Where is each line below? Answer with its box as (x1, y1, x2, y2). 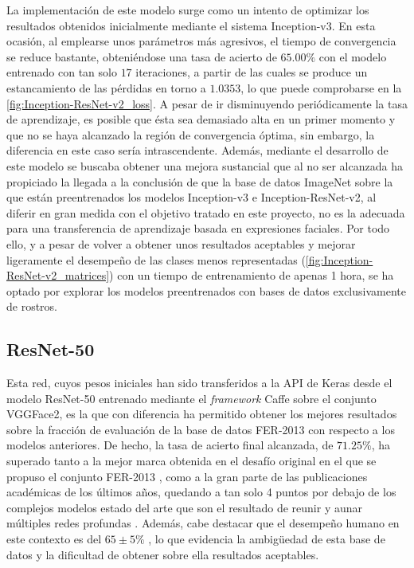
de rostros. (6, 298, 58, 315)
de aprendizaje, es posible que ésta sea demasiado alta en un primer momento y (6, 111, 396, 127)
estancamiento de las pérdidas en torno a (6, 79, 206, 96)
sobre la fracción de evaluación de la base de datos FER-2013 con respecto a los (6, 421, 395, 437)
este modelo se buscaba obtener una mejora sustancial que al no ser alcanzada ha (6, 157, 403, 174)
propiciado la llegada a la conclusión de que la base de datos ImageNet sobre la (6, 173, 393, 190)
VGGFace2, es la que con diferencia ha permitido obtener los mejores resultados (6, 405, 397, 422)
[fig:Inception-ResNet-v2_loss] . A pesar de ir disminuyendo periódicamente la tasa (6, 95, 408, 112)
